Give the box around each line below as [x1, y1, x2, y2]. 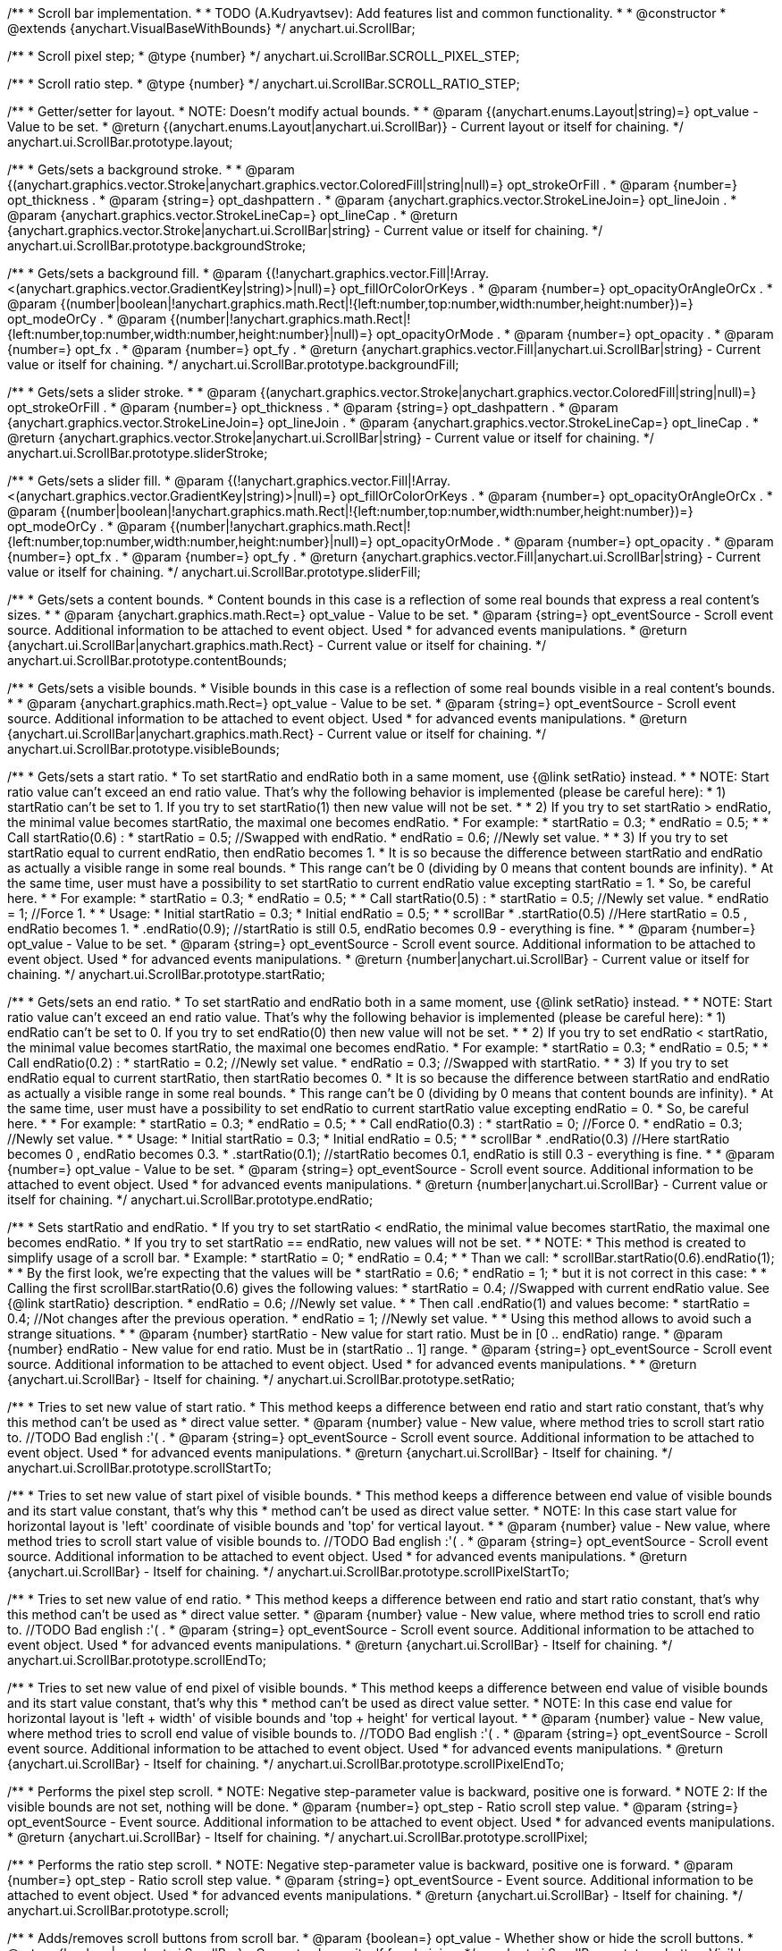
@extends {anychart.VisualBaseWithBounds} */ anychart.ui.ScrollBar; [7, 21, 416, 36]
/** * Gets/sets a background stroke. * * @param [7, 162, 295, 177]
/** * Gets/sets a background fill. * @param [7, 266, 263, 281]
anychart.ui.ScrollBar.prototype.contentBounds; [7, 653, 287, 668]
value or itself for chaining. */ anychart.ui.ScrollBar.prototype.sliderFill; [7, 564, 421, 579]
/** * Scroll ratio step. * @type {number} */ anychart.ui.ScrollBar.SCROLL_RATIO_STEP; [7, 76, 520, 91]
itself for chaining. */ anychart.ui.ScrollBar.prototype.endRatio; [7, 1192, 374, 1207]
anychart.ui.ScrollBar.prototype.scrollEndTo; [7, 1652, 266, 1668]
